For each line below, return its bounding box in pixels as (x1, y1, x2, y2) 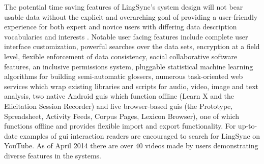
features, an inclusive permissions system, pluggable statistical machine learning (4, 61, 253, 71)
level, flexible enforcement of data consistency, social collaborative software (4, 51, 238, 61)
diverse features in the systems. (4, 150, 101, 160)
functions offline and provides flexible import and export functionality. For (4, 120, 236, 131)
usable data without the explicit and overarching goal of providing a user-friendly (4, 11, 258, 22)
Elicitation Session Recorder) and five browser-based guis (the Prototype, (4, 100, 233, 111)
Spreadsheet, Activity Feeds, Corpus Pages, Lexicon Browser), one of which (4, 110, 240, 121)
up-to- (238, 120, 257, 131)
